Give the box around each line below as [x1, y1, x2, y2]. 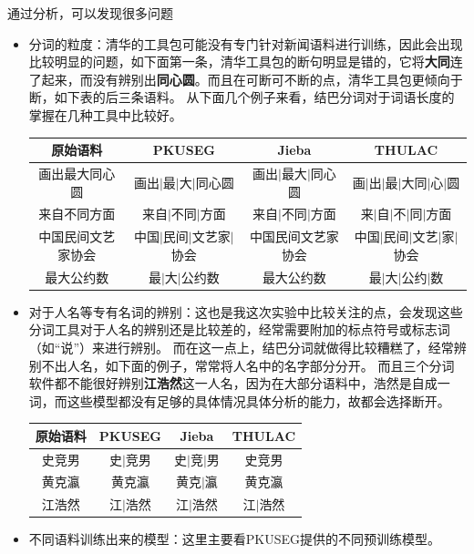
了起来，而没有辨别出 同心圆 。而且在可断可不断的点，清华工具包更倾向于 [28, 69, 463, 88]
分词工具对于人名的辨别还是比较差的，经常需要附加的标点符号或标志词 [28, 320, 450, 339]
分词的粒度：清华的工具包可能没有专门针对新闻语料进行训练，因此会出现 [28, 34, 463, 53]
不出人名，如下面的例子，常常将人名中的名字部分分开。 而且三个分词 [41, 355, 455, 374]
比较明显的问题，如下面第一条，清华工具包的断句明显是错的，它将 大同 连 [28, 52, 463, 71]
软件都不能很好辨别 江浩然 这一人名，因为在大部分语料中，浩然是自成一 [28, 374, 450, 393]
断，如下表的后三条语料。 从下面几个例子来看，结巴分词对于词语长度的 [28, 87, 455, 107]
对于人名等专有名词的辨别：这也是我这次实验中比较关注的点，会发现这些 [28, 302, 463, 321]
